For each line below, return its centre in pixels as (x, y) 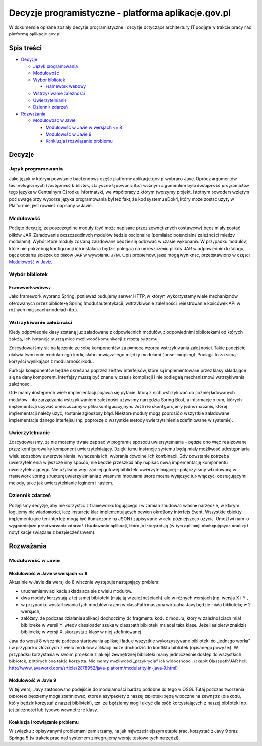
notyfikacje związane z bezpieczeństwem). (52, 532)
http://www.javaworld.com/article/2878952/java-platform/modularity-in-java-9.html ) (93, 668)
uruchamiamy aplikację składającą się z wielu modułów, (77, 591)
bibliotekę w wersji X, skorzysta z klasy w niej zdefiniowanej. (82, 632)
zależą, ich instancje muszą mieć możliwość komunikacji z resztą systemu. (84, 339)
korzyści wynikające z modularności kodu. (51, 361)
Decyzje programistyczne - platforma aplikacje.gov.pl (120, 13)
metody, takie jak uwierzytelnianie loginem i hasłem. (61, 483)
